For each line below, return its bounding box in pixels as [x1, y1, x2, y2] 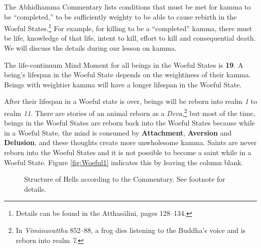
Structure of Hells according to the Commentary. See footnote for [24, 174, 225, 184]
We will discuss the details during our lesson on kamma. [4, 43, 177, 53]
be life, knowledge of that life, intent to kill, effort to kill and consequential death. [4, 33, 256, 43]
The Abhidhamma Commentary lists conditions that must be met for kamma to [4, 2, 251, 12]
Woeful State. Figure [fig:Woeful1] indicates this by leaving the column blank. [4, 157, 243, 167]
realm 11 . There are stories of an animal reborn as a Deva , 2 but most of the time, [4, 106, 255, 118]
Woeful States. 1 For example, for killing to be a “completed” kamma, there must [4, 22, 252, 33]
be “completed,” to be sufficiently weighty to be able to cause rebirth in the [4, 11, 237, 22]
